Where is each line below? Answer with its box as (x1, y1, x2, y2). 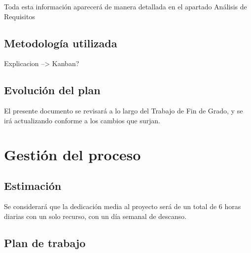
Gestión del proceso (4, 144, 141, 164)
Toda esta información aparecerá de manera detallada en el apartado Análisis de (4, 1, 247, 11)
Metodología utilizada (4, 35, 117, 50)
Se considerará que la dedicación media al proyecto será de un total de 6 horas (4, 201, 241, 211)
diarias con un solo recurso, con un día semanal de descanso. (4, 211, 187, 221)
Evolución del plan (4, 82, 101, 98)
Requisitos (4, 11, 35, 21)
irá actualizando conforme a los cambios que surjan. (4, 115, 160, 125)
